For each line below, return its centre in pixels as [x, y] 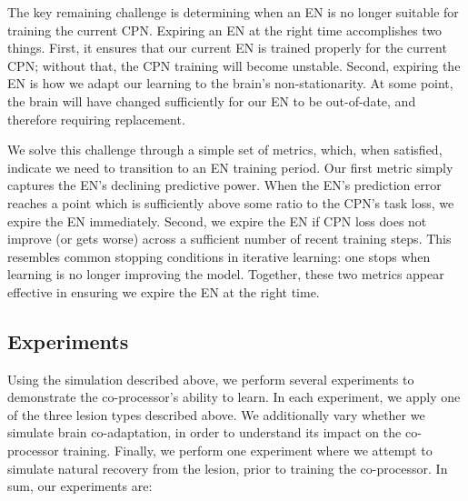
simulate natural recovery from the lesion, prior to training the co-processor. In [228, 468]
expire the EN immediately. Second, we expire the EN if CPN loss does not [217, 220]
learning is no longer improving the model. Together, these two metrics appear [226, 274]
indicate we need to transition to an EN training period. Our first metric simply [230, 167]
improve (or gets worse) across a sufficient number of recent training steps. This [229, 239]
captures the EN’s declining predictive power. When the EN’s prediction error [224, 185]
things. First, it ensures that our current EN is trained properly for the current [227, 48]
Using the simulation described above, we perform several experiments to [211, 379]
